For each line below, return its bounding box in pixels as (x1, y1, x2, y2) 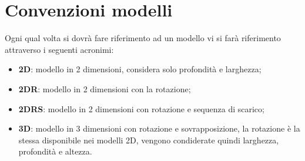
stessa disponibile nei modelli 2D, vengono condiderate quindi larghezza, (18, 133, 279, 146)
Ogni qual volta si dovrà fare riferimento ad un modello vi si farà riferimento (5, 32, 281, 44)
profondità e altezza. (18, 145, 92, 157)
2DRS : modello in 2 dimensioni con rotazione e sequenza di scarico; (18, 102, 264, 115)
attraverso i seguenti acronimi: (5, 43, 114, 55)
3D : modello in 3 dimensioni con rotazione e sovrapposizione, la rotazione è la (18, 122, 300, 135)
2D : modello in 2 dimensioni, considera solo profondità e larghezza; (18, 63, 262, 75)
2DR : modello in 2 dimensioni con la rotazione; (18, 82, 191, 95)
